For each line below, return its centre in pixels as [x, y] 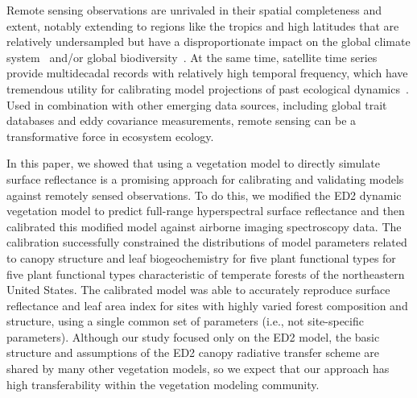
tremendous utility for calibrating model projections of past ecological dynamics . [208, 88]
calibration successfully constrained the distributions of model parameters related [207, 242]
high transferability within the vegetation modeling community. [163, 384]
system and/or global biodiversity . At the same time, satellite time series [192, 57]
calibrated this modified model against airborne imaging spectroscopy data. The [204, 226]
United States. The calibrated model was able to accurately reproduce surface [198, 290]
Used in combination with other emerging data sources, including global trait [197, 104]
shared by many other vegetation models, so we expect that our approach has [198, 369]
